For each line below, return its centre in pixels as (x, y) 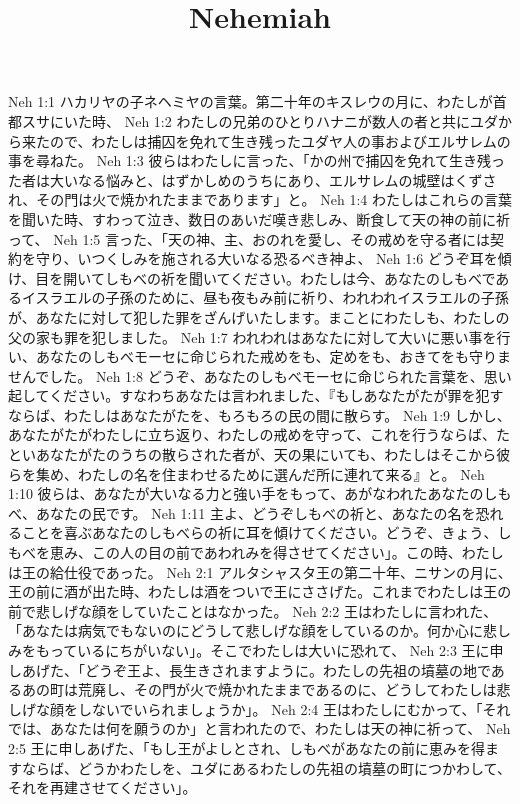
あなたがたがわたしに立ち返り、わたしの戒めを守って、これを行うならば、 (252, 434)
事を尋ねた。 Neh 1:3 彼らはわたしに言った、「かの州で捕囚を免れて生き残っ (256, 160)
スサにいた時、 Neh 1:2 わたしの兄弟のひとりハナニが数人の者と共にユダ (259, 120)
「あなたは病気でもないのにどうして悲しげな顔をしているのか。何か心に (245, 630)
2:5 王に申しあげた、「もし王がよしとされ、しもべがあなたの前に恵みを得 (246, 747)
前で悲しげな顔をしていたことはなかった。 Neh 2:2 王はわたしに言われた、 (253, 610)
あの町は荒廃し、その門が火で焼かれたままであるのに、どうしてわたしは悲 (266, 689)
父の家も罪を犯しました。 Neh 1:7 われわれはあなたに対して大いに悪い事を (252, 336)
